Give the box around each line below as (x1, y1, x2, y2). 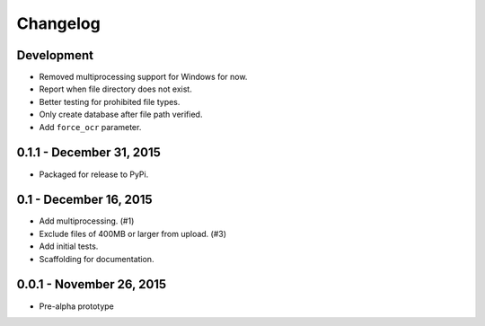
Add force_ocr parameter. (39, 121, 142, 132)
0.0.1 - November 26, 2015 (16, 277, 167, 292)
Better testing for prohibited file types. (39, 96, 181, 107)
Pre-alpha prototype (39, 301, 114, 312)
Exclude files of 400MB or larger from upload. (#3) (39, 228, 227, 239)
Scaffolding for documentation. (39, 253, 154, 264)
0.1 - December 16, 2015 (16, 192, 153, 207)
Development (16, 48, 94, 63)
